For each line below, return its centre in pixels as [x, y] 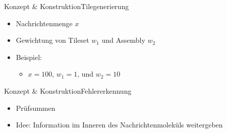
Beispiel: [29, 57]
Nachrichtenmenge [44, 23]
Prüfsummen [36, 108]
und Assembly [123, 40]
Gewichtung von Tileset [52, 40]
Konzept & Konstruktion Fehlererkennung [68, 90]
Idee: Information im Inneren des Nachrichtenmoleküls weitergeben [119, 125]
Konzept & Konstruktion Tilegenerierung [67, 6]
